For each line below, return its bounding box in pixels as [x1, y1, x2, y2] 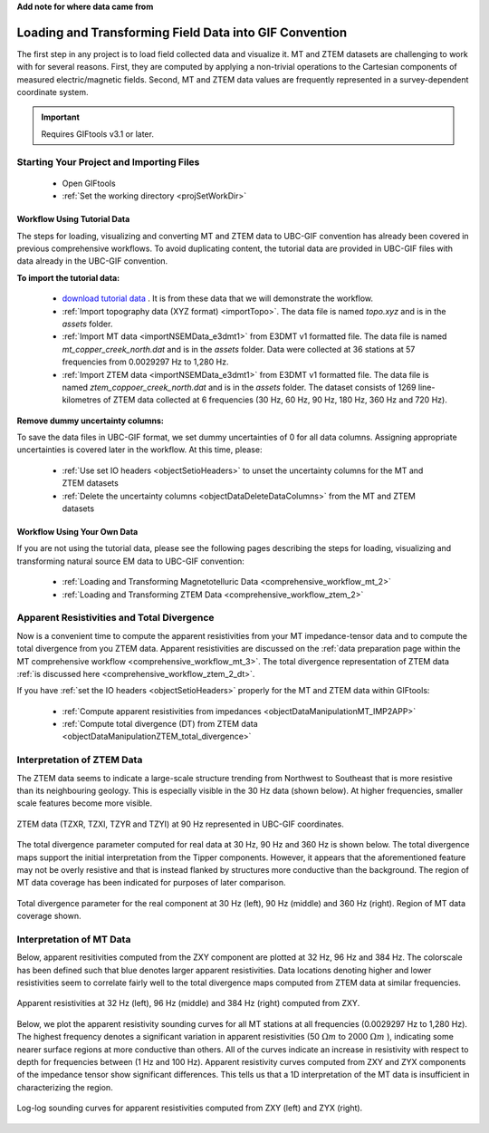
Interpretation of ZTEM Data [16, 753, 143, 766]
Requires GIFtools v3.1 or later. [41, 128, 154, 140]
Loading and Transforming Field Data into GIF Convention [16, 24, 348, 40]
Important [41, 111, 81, 122]
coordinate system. [16, 87, 90, 98]
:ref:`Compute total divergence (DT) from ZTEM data [62, 719, 258, 730]
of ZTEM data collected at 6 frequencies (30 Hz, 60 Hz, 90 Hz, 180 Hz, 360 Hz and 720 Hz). [102, 394, 447, 405]
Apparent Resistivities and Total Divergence [16, 612, 215, 625]
